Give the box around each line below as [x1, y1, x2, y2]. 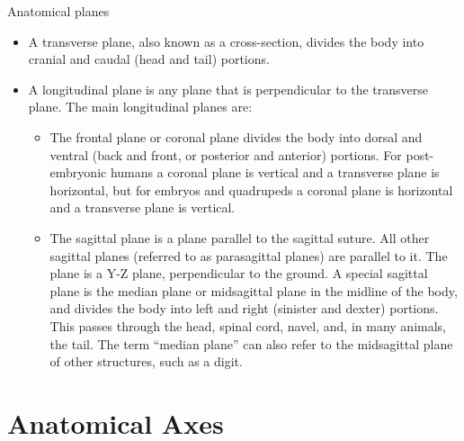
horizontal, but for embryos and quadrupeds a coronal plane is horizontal [49, 180, 453, 199]
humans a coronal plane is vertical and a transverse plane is [110, 163, 440, 182]
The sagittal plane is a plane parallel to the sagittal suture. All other [49, 228, 430, 247]
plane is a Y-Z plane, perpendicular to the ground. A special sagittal [49, 264, 428, 283]
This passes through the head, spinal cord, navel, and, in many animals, [49, 316, 446, 335]
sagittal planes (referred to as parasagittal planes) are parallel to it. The [49, 246, 448, 265]
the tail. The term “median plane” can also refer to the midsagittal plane [49, 334, 453, 353]
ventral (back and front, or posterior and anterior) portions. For [49, 145, 402, 164]
